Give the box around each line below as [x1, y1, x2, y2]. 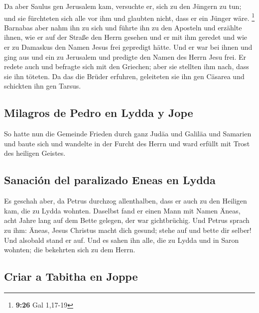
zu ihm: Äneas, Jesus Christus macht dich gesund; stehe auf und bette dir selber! [4, 224, 252, 235]
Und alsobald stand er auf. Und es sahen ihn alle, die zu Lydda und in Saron [4, 234, 239, 245]
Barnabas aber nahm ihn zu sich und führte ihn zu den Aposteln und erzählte [4, 22, 242, 32]
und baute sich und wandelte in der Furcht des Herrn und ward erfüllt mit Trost [4, 138, 250, 148]
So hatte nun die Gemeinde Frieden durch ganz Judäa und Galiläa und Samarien [4, 128, 252, 139]
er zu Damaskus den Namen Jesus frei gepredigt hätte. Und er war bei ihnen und [4, 42, 253, 52]
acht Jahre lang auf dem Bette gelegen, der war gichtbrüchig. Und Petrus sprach [4, 215, 250, 225]
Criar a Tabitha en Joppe [4, 269, 138, 284]
